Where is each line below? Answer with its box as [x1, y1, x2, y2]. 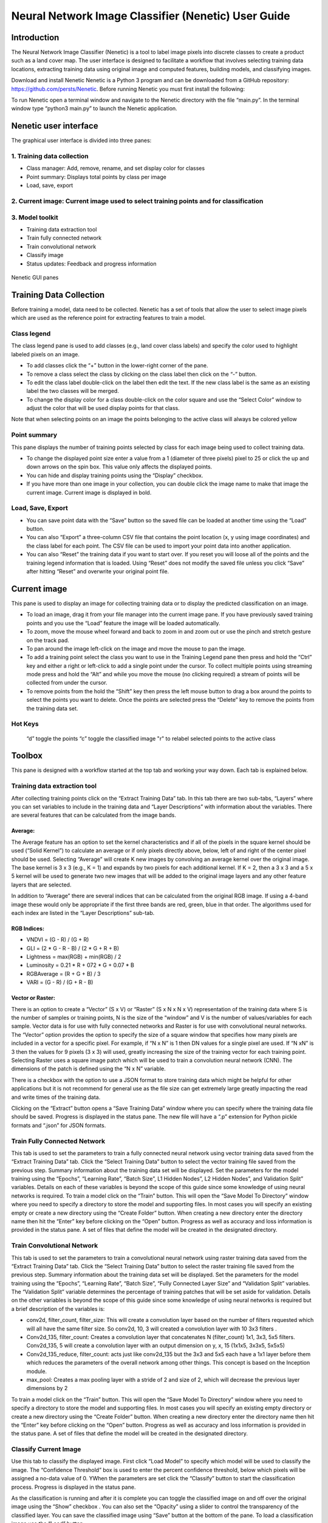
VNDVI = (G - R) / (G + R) [26, 936, 89, 944]
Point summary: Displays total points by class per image [26, 173, 166, 180]
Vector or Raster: [11, 994, 56, 1002]
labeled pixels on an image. [11, 350, 80, 358]
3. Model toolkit [11, 213, 58, 222]
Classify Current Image [11, 1445, 81, 1454]
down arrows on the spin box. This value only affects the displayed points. [26, 463, 213, 470]
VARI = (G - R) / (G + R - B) [26, 978, 94, 986]
